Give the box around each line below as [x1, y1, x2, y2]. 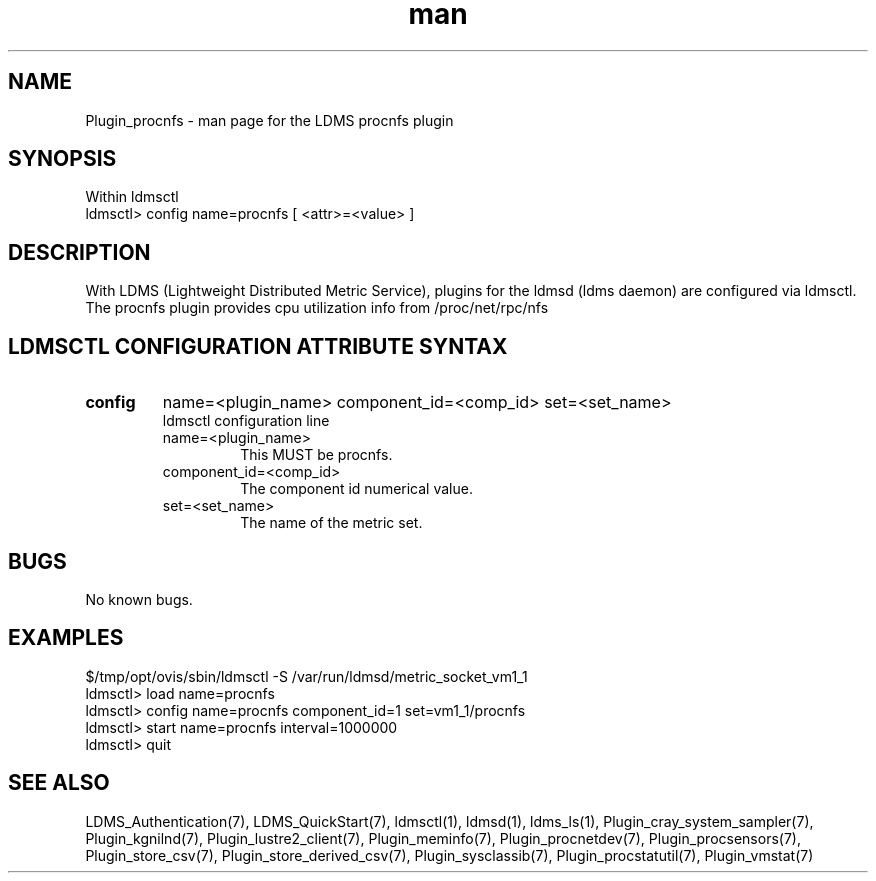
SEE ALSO [8, 770, 110, 796]
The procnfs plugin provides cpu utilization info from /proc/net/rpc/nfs [85, 299, 549, 317]
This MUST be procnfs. [240, 446, 393, 464]
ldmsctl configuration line [162, 412, 330, 430]
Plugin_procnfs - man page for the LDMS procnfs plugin [85, 111, 454, 129]
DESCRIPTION [8, 239, 151, 265]
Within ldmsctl [85, 188, 179, 206]
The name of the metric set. [240, 514, 423, 532]
